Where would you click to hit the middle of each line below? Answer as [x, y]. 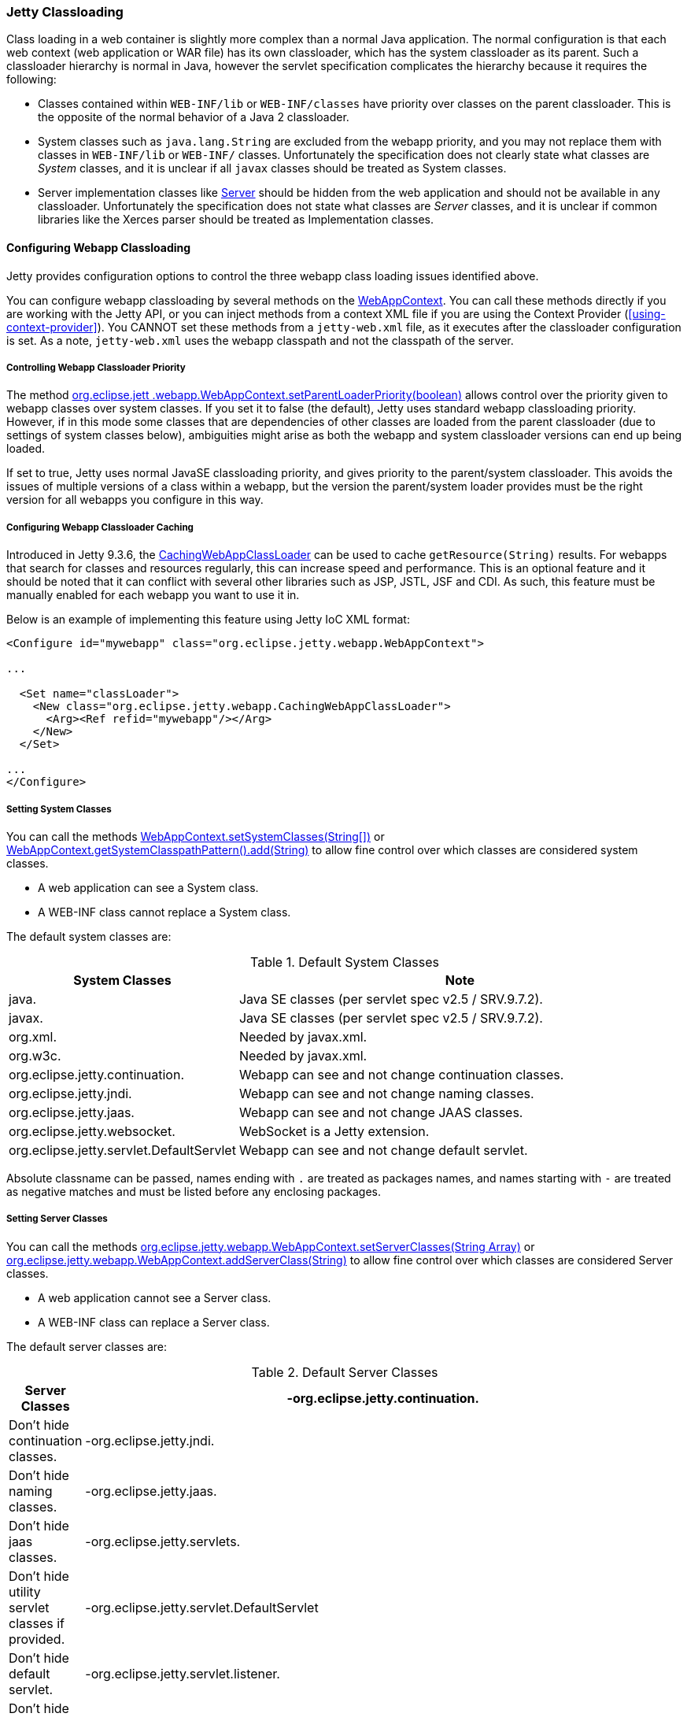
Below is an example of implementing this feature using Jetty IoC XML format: [208, 620]
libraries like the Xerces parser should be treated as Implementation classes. [236, 220]
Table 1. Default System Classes [345, 962]
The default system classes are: [89, 936]
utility [25, 1591]
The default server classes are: [87, 1346]
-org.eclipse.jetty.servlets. [163, 1541]
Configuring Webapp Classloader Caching [100, 527]
